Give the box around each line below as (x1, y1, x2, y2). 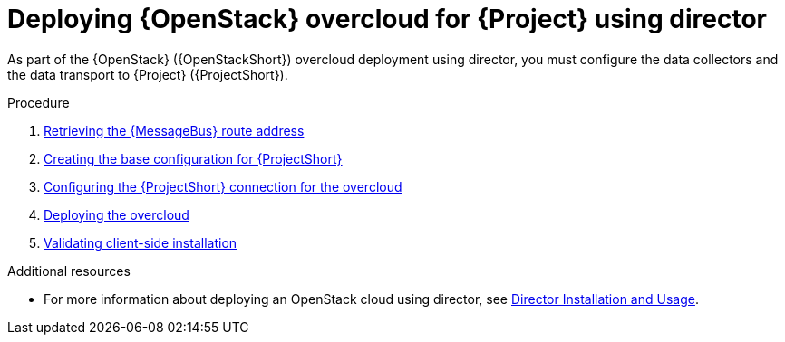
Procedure (7, 94, 70, 110)
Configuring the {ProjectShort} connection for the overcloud (44, 178, 402, 195)
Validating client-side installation (44, 234, 237, 251)
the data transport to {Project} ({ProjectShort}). (7, 66, 288, 82)
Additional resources (7, 262, 131, 279)
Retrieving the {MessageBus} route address (44, 122, 305, 138)
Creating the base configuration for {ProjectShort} (44, 150, 343, 166)
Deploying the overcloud (44, 206, 189, 223)
